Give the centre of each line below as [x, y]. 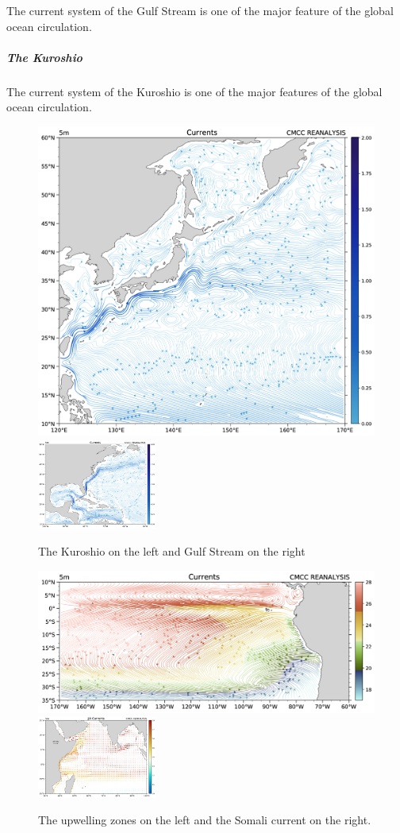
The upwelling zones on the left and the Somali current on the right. [205, 820]
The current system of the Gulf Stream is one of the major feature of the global [200, 10]
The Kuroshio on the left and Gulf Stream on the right [172, 550]
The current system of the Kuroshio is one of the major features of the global [194, 91]
